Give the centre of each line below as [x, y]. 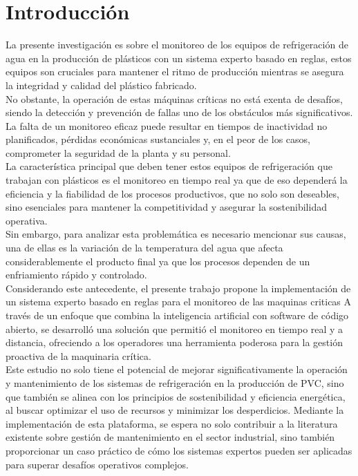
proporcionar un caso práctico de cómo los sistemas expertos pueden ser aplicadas [179, 450]
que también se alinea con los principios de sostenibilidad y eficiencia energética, [176, 396]
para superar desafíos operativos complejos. [97, 464]
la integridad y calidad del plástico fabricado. [101, 85]
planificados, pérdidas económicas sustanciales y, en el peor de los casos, [158, 139]
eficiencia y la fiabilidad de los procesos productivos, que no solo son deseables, [172, 193]
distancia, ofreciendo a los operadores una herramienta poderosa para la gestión [174, 342]
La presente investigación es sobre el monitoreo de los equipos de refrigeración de [177, 45]
